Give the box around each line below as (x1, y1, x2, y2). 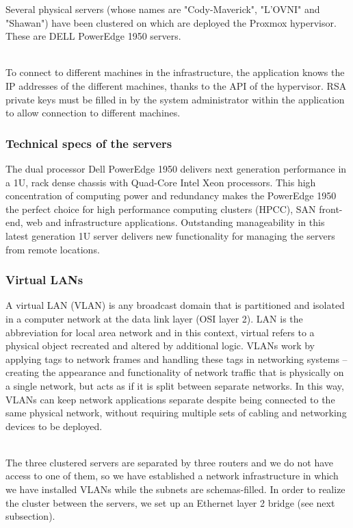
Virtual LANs (5, 271, 83, 288)
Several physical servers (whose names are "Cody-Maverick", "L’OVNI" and (5, 2, 320, 16)
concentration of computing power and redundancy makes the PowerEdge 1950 (5, 188, 337, 203)
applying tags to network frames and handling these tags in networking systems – (5, 351, 348, 366)
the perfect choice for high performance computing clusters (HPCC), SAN (5, 201, 316, 216)
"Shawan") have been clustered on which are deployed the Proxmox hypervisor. (5, 15, 337, 29)
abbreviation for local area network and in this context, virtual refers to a (5, 325, 315, 339)
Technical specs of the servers (5, 134, 172, 151)
